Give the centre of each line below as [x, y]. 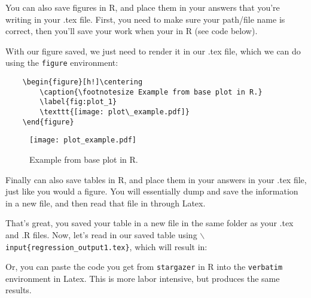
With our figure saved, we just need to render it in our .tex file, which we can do [153, 51]
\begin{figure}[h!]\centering [83, 82]
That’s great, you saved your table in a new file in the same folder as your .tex [150, 223]
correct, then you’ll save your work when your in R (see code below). [132, 31]
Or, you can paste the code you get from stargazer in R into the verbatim [144, 267]
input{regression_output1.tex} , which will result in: [106, 246]
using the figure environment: [62, 63]
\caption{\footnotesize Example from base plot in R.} [151, 92]
